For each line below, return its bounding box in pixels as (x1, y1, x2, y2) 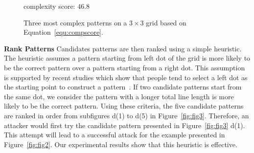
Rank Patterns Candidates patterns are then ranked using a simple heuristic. (4, 43, 242, 53)
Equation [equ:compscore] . (23, 27, 103, 37)
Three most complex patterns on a (23, 17, 127, 27)
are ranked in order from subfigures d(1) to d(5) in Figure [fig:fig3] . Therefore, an (4, 110, 249, 120)
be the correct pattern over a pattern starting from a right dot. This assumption (4, 62, 245, 72)
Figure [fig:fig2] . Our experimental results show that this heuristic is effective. (4, 139, 237, 149)
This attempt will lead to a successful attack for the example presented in (4, 130, 225, 140)
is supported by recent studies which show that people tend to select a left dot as (4, 72, 248, 82)
